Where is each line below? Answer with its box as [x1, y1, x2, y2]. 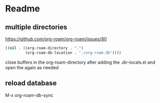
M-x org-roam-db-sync [5, 92, 54, 98]
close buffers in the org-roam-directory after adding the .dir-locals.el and [5, 59, 156, 65]
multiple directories [5, 23, 67, 31]
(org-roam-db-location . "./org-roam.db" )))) [25, 50, 122, 55]
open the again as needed [5, 64, 59, 70]
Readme [5, 3, 40, 14]
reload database [5, 79, 57, 88]
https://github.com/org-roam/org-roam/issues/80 [5, 36, 107, 42]
